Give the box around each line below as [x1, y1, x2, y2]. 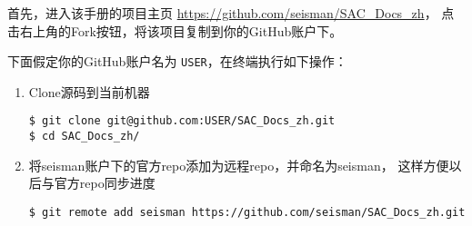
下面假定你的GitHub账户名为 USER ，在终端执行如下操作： [7, 52, 347, 71]
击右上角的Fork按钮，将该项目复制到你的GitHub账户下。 [7, 21, 343, 40]
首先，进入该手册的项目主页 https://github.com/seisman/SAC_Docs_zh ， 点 [7, 4, 455, 22]
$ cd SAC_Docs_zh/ [28, 130, 140, 143]
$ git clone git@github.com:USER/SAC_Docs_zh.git [28, 114, 336, 128]
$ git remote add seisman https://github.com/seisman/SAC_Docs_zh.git [28, 205, 466, 219]
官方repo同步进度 [54, 173, 156, 192]
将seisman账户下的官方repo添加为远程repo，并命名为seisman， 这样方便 [28, 155, 449, 174]
